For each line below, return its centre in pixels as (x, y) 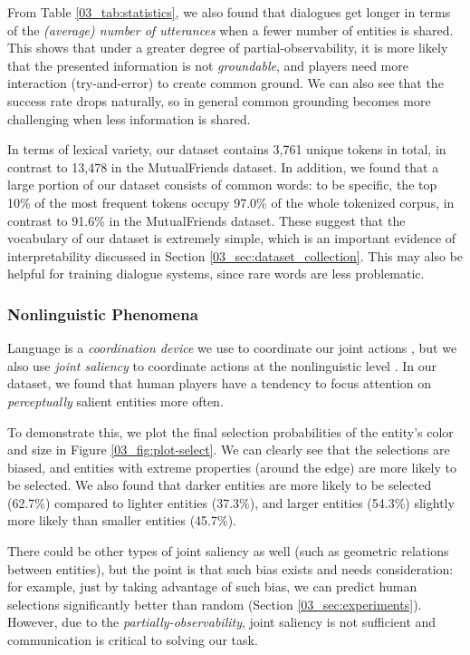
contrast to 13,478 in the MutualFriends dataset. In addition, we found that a (223, 166)
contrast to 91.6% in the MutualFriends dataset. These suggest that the (206, 220)
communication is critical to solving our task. (133, 640)
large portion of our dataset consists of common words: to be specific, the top (222, 185)
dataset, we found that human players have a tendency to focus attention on (220, 383)
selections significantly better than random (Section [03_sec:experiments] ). (215, 604)
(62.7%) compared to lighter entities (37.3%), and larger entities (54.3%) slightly (231, 502)
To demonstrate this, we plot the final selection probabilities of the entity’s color (230, 431)
